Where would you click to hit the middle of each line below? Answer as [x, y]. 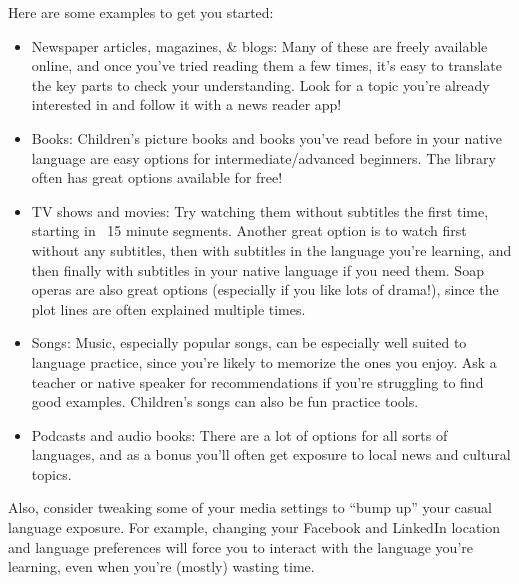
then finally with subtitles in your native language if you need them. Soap [257, 269]
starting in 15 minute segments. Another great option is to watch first [249, 230]
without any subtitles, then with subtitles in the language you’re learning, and [271, 249]
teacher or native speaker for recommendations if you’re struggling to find [257, 381]
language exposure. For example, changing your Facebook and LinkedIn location [254, 527]
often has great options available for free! [157, 177]
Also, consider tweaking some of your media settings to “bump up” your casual [250, 507]
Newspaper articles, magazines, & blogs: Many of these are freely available [259, 45]
